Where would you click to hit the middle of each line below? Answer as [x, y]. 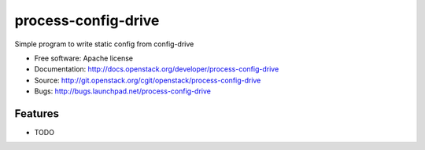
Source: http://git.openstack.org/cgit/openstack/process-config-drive [148, 80]
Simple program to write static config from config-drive [104, 44]
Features [37, 113]
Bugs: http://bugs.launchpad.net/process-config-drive [123, 91]
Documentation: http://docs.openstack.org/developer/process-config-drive [157, 69]
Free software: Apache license [84, 58]
